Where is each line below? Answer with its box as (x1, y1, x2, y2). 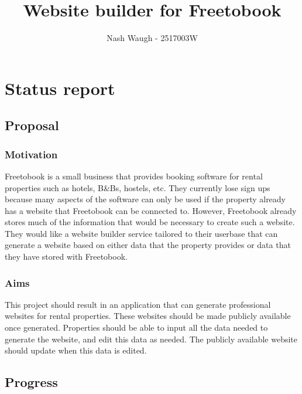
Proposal (5, 116, 59, 134)
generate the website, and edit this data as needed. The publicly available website (5, 332, 298, 345)
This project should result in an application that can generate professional (5, 298, 271, 310)
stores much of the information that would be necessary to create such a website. (5, 216, 295, 228)
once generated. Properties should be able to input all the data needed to (5, 321, 268, 334)
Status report (5, 76, 115, 100)
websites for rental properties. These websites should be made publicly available (5, 310, 291, 322)
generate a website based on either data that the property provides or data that (5, 239, 291, 251)
